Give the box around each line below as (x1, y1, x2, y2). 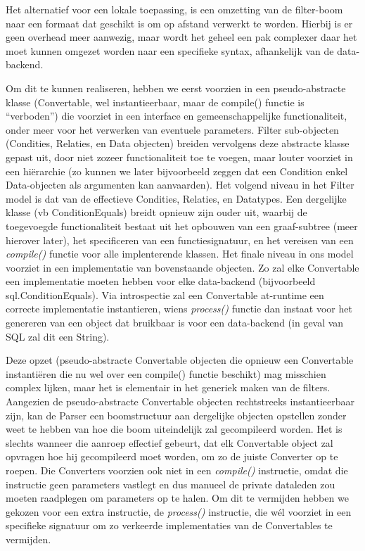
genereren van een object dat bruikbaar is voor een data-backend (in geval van (6, 315, 344, 330)
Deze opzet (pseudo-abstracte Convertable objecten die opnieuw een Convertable (6, 353, 354, 367)
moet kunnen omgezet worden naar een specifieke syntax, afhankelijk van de (6, 43, 334, 58)
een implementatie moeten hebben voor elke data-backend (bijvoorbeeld (6, 274, 316, 289)
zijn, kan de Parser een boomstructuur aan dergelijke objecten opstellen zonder (6, 407, 347, 422)
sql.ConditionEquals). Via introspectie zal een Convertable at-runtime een (6, 287, 324, 302)
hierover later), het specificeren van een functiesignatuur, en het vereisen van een (6, 232, 354, 247)
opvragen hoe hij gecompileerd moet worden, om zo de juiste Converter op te (6, 449, 338, 464)
